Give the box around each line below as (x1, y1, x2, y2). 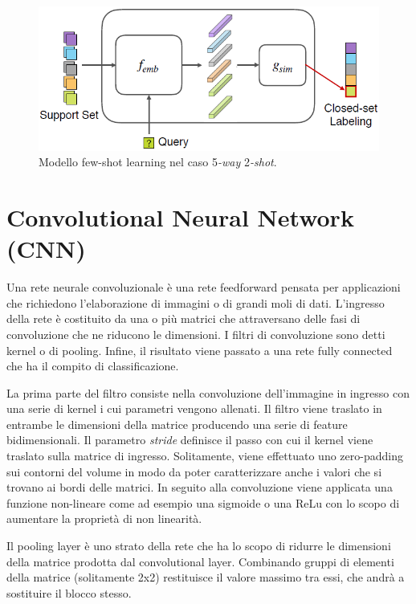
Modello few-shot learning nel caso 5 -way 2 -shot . (39, 153, 277, 170)
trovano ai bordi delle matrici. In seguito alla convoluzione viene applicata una (6, 479, 393, 496)
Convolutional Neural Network (6, 201, 354, 233)
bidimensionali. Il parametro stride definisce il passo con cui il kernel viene (6, 431, 373, 448)
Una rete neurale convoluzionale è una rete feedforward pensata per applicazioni (6, 279, 401, 296)
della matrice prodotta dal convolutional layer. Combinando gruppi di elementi (6, 553, 394, 569)
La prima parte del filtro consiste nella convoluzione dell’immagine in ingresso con (6, 384, 410, 401)
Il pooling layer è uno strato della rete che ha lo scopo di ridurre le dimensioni (6, 537, 391, 554)
